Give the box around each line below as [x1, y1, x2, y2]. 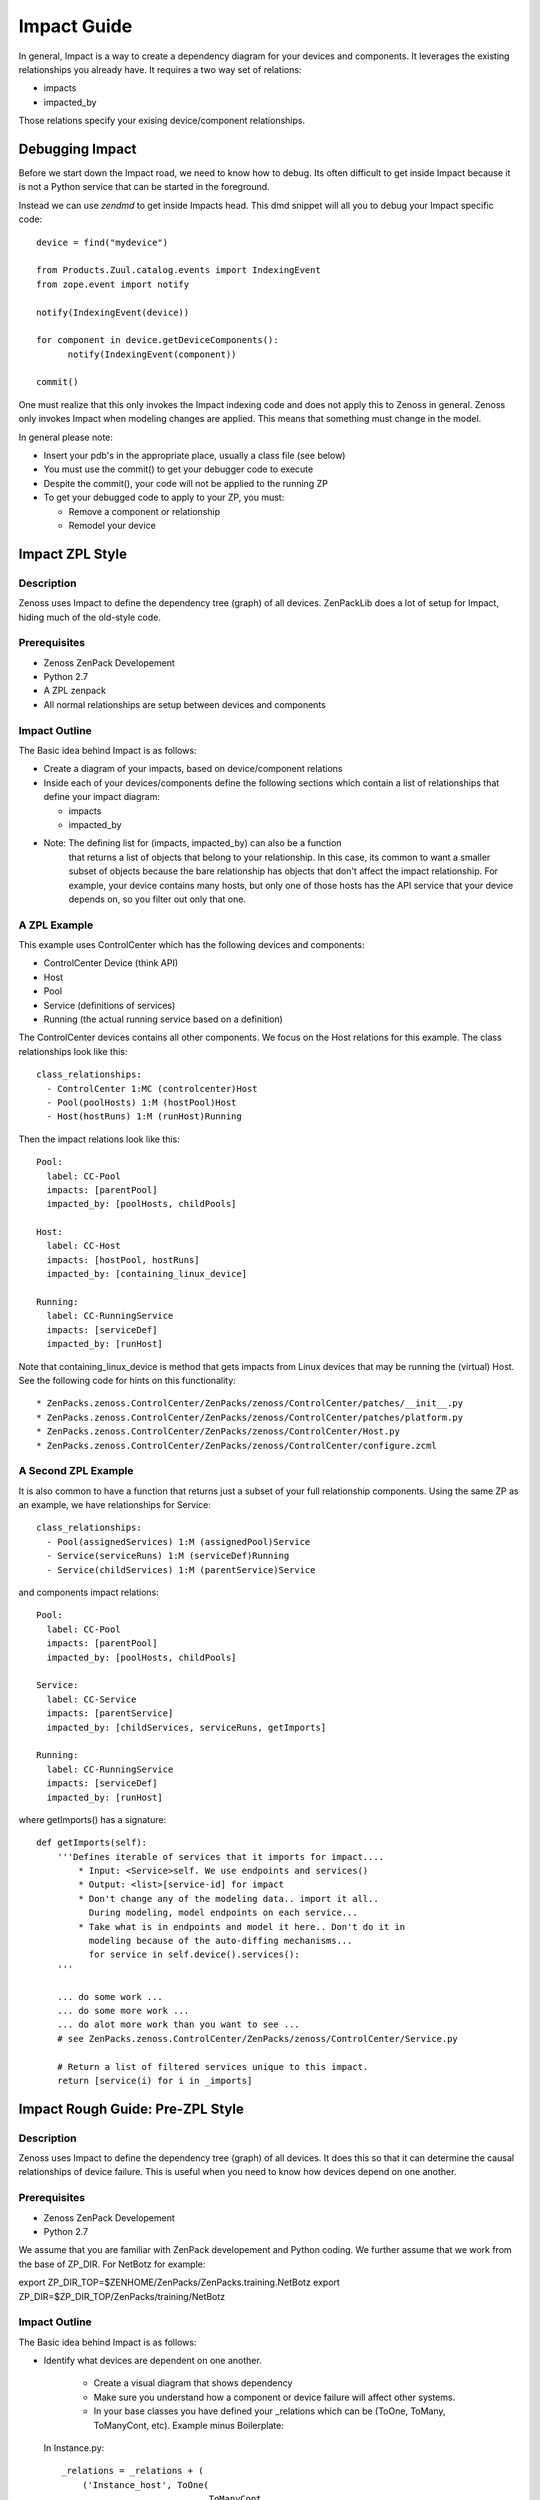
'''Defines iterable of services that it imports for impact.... [56, 1851, 385, 1862]
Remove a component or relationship [68, 505, 221, 517]
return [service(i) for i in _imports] [56, 2075, 253, 2086]
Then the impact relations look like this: [18, 1133, 180, 1145]
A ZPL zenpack [43, 685, 107, 697]
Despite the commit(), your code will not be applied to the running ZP [43, 477, 329, 489]
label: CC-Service [46, 1693, 137, 1705]
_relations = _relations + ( [61, 2465, 204, 2477]
